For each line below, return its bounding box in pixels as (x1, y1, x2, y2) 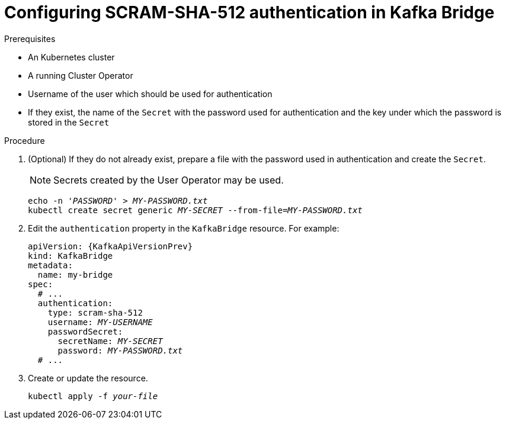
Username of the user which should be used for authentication (28, 88, 273, 99)
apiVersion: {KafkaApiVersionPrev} (28, 241, 193, 251)
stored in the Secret (28, 117, 110, 127)
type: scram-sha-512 (47, 307, 143, 317)
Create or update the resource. (28, 372, 148, 383)
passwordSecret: (47, 326, 123, 336)
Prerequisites (4, 33, 56, 44)
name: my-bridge (37, 269, 113, 280)
